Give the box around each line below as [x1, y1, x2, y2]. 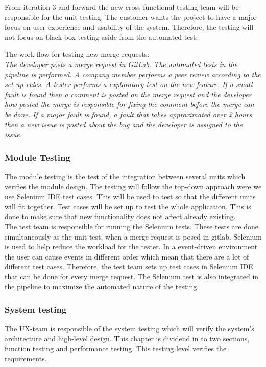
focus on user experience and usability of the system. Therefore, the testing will [5, 21, 254, 32]
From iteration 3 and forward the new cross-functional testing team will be [5, 2, 239, 12]
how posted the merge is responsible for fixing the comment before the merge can [5, 99, 254, 110]
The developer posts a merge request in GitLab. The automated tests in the [5, 58, 237, 69]
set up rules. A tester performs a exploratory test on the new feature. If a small [5, 79, 253, 90]
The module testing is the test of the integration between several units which [5, 170, 246, 181]
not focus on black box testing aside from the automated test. [5, 31, 198, 42]
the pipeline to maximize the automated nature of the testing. [5, 281, 199, 292]
